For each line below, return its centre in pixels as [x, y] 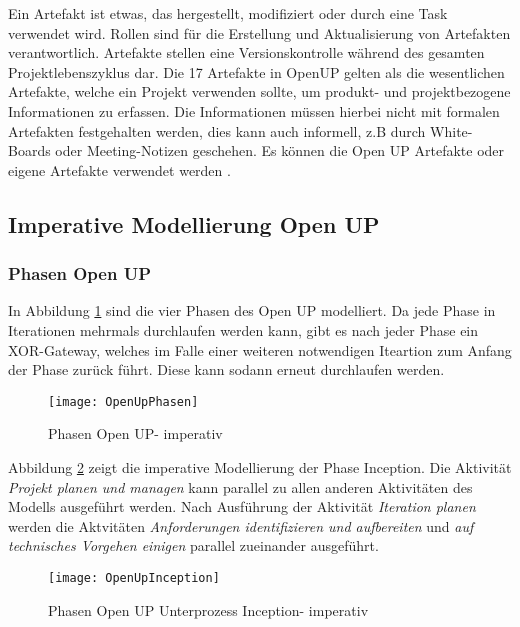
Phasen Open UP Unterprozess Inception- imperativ [208, 609]
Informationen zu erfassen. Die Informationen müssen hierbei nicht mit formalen [254, 110]
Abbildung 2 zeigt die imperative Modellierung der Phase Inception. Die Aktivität [260, 466]
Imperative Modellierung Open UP [194, 223]
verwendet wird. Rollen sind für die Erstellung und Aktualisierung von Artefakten [259, 32]
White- [451, 130]
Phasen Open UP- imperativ [135, 433]
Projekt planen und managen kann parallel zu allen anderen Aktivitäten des [240, 486]
